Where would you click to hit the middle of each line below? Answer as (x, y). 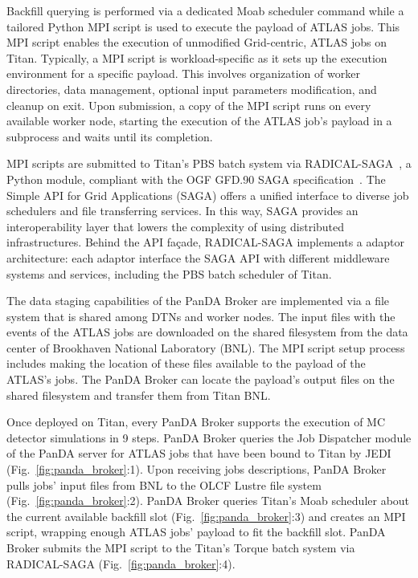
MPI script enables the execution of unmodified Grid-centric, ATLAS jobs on (197, 42)
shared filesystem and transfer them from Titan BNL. (139, 395)
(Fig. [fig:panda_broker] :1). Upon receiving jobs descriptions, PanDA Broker (197, 469)
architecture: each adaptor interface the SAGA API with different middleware (198, 257)
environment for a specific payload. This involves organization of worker (183, 73)
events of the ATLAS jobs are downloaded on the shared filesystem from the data (207, 332)
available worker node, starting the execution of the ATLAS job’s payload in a (199, 121)
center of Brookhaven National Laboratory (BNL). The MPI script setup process (206, 347)
